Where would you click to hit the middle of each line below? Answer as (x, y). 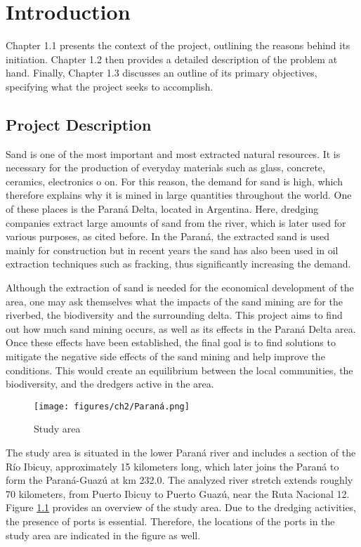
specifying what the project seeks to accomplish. (110, 86)
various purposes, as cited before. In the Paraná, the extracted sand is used (168, 236)
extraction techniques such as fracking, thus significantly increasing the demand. (178, 264)
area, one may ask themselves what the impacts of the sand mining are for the (174, 301)
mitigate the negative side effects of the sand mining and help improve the (165, 356)
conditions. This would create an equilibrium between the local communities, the (179, 370)
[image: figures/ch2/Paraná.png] (112, 406)
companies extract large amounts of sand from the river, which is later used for (176, 222)
